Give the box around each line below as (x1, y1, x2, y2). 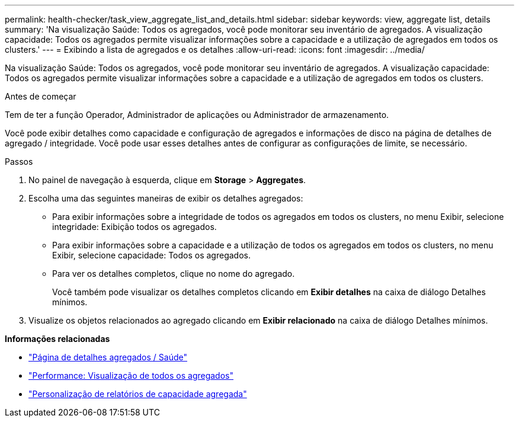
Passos (5, 156, 33, 167)
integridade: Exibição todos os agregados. (52, 222, 217, 232)
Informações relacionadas (5, 334, 110, 344)
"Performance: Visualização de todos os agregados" (28, 370, 234, 381)
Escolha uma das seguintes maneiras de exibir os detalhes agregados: (28, 193, 303, 203)
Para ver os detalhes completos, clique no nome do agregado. (52, 268, 295, 279)
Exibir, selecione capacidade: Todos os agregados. (52, 250, 251, 260)
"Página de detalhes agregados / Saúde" (28, 352, 187, 362)
